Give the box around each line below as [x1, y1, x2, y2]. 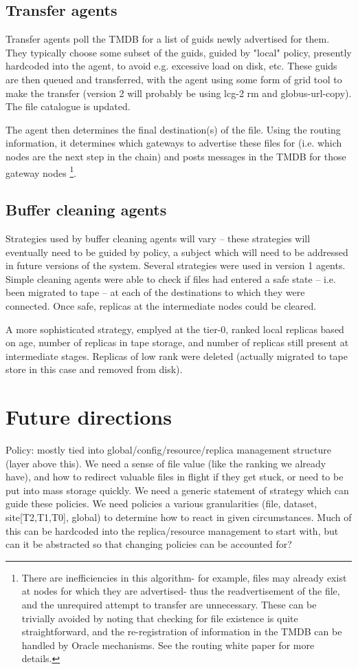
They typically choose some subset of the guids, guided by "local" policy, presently [5, 45, 352, 59]
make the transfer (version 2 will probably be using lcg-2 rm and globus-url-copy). [5, 85, 352, 100]
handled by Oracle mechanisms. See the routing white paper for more [21, 637, 315, 652]
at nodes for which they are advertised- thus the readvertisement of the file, [21, 584, 340, 598]
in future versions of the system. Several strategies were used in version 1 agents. [5, 258, 346, 273]
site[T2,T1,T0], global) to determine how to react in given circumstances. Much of [5, 510, 352, 524]
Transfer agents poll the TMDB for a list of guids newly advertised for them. [5, 32, 330, 46]
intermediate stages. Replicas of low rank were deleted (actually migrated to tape [5, 348, 348, 363]
